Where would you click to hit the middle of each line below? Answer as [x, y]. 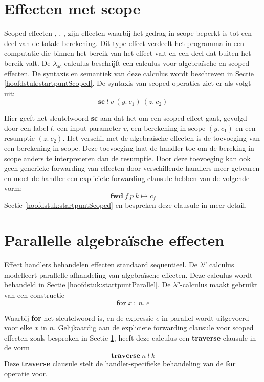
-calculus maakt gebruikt [219, 285]
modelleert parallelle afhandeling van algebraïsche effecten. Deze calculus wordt [128, 274]
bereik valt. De [27, 63]
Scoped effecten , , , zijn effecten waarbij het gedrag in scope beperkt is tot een [128, 33]
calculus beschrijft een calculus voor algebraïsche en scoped [157, 63]
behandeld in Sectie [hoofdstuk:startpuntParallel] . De [87, 285]
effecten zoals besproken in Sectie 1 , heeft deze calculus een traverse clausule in [130, 337]
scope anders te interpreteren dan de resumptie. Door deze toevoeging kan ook [127, 158]
